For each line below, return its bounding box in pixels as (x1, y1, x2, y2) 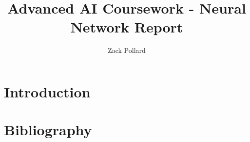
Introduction (4, 81, 91, 101)
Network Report (70, 17, 183, 37)
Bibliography (4, 120, 92, 140)
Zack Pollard (108, 45, 146, 55)
